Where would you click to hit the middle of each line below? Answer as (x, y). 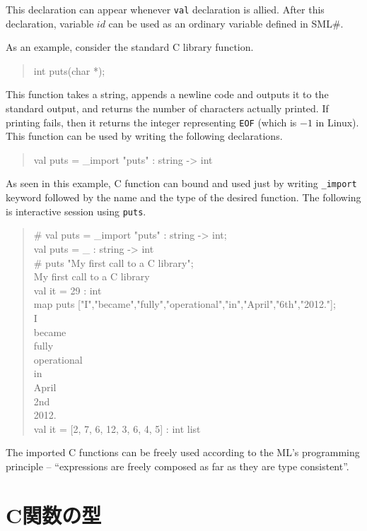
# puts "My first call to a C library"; (113, 262)
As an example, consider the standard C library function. (130, 47)
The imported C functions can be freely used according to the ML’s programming (183, 452)
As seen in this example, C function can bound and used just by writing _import (181, 183)
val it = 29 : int (68, 290)
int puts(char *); (69, 70)
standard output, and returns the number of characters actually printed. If (167, 108)
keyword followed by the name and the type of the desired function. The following (183, 197)
